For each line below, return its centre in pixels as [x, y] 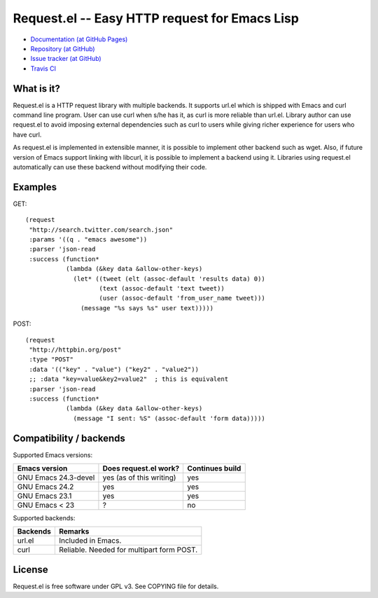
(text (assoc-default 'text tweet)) [162, 288]
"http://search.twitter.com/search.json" [101, 230]
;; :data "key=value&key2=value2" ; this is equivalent [129, 379]
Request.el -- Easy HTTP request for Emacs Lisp [156, 18]
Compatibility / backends [69, 438]
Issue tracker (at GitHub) [66, 59]
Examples [35, 187]
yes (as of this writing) [139, 478]
